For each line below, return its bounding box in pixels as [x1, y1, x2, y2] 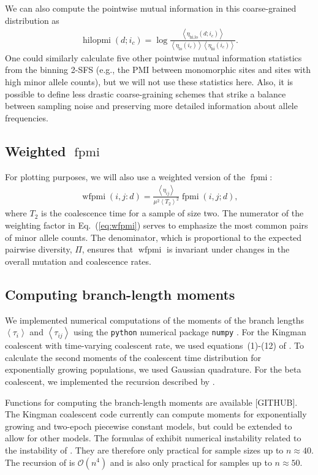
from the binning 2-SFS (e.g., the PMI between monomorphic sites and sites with [5, 63, 311, 76]
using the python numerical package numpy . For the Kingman [74, 325, 306, 338]
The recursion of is [5, 455, 75, 468]
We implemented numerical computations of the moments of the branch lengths [5, 313, 304, 326]
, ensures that [81, 243, 134, 256]
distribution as [5, 13, 59, 26]
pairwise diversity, [5, 243, 72, 256]
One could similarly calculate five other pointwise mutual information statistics [5, 51, 302, 64]
